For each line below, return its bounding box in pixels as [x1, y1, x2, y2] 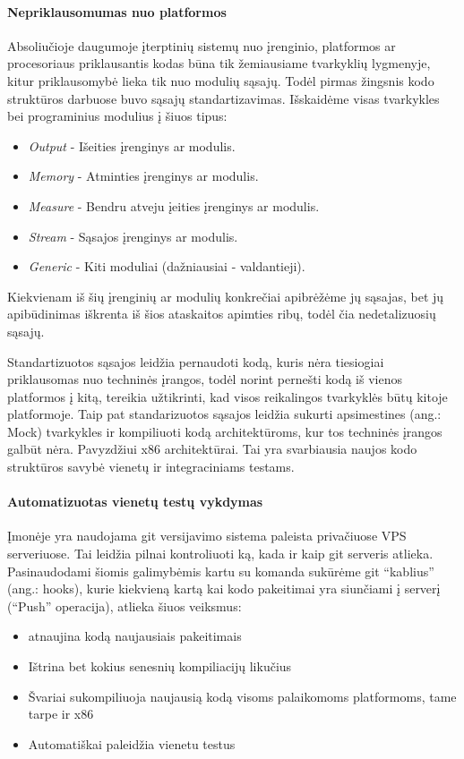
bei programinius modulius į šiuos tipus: [7, 107, 228, 125]
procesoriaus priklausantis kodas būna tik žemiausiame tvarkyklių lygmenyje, [7, 54, 431, 72]
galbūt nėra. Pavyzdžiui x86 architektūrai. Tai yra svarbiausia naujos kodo [7, 439, 417, 458]
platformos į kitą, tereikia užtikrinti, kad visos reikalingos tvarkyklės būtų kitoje [7, 387, 448, 405]
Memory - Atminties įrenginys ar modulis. [28, 166, 259, 185]
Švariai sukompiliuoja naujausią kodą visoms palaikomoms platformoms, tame [28, 687, 457, 705]
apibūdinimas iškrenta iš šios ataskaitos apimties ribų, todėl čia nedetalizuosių [7, 304, 436, 323]
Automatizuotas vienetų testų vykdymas [7, 492, 263, 511]
